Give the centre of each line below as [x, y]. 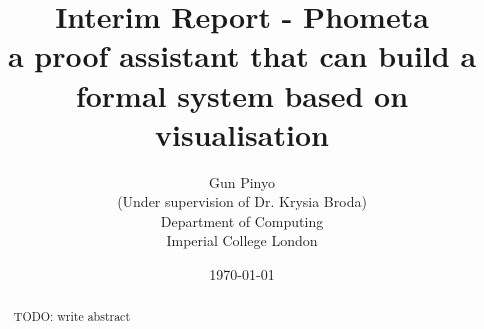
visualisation [242, 133]
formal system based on [242, 94]
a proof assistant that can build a [242, 55]
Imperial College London [242, 240]
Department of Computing [242, 220]
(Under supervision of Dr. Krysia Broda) [242, 201]
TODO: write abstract [72, 316]
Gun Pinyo [242, 181]
